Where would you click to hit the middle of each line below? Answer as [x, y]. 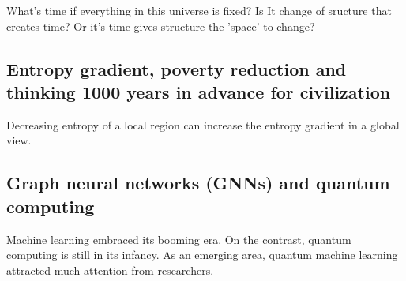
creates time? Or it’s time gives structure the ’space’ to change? [161, 26]
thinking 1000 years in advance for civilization [199, 91]
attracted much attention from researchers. [110, 270]
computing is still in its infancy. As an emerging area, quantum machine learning [202, 255]
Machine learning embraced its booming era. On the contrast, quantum [179, 239]
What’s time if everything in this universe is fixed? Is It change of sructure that [199, 10]
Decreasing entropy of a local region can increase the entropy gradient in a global [203, 124]
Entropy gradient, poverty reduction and [177, 68]
